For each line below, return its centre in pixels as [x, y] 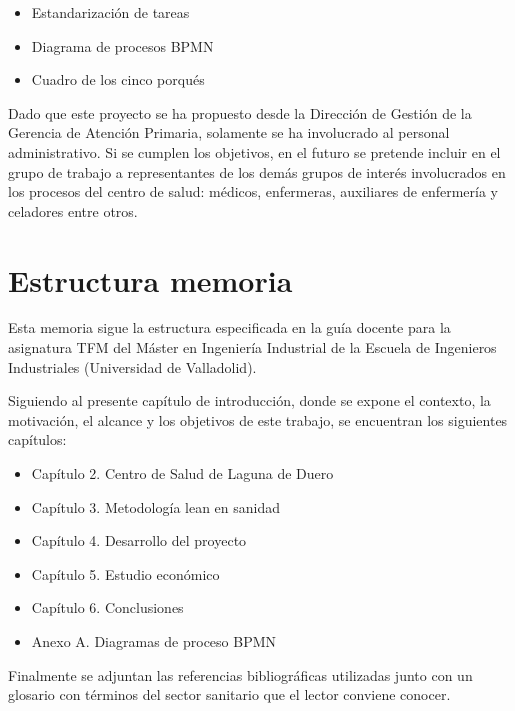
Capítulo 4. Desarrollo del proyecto [139, 540]
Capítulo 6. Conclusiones [107, 607]
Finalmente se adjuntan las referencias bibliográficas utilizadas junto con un [240, 674]
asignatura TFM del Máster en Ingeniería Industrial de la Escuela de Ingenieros [252, 347]
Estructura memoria [150, 279]
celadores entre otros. [73, 210]
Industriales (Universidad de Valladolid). [132, 366]
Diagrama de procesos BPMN [122, 45]
